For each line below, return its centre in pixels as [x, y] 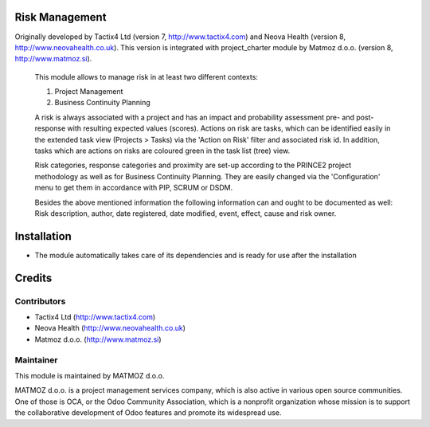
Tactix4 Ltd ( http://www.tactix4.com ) [95, 317]
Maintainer [36, 360]
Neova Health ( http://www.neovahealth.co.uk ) [110, 328]
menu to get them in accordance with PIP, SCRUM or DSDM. [134, 188]
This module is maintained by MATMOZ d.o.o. [90, 375]
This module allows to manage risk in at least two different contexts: [147, 76]
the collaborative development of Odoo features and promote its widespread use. [148, 413]
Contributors [40, 301]
